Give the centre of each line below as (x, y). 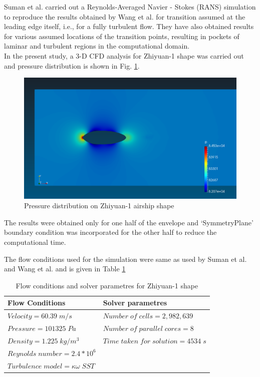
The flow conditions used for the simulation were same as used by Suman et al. (125, 259)
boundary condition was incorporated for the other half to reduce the (110, 232)
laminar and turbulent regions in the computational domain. (97, 46)
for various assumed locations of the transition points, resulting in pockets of (122, 36)
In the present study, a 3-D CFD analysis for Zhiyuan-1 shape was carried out (124, 55)
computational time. (35, 242)
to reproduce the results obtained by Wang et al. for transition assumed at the (125, 16)
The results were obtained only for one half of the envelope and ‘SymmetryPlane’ (129, 222)
